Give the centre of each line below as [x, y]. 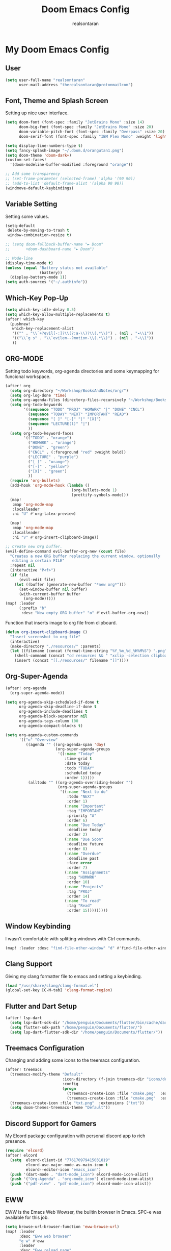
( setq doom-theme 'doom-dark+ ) [38, 155]
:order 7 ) [77, 868]
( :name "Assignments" [87, 873]
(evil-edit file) [37, 580]
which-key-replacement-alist [43, 329]
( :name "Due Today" [85, 825]
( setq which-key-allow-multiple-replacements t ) [58, 314]
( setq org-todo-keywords [36, 405]
